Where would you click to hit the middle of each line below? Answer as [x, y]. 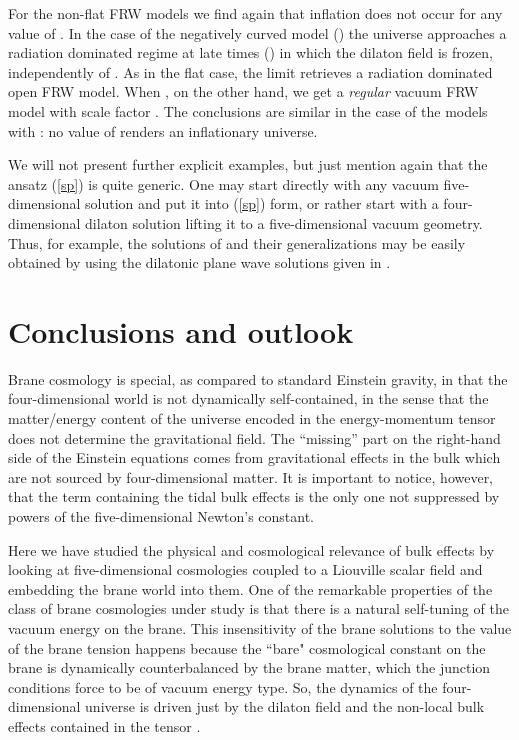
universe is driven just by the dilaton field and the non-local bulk [285, 706]
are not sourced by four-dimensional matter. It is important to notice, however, [251, 476]
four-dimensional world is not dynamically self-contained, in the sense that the [248, 398]
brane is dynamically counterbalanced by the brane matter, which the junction [249, 667]
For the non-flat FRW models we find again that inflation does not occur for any [255, 13]
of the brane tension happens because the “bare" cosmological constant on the [247, 647]
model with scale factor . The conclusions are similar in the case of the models [248, 110]
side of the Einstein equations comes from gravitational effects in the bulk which [254, 457]
